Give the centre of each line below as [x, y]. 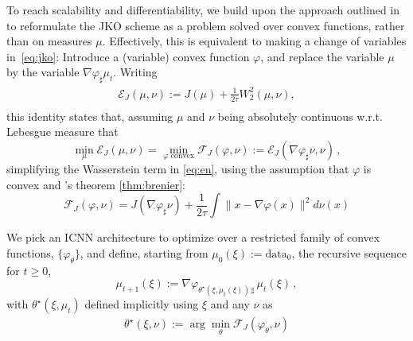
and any [230, 304]
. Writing [135, 72]
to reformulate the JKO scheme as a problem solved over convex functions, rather [206, 25]
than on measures [49, 41]
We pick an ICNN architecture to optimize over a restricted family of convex [193, 237]
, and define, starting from [144, 252]
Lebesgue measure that [62, 132]
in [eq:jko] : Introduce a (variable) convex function [128, 56]
